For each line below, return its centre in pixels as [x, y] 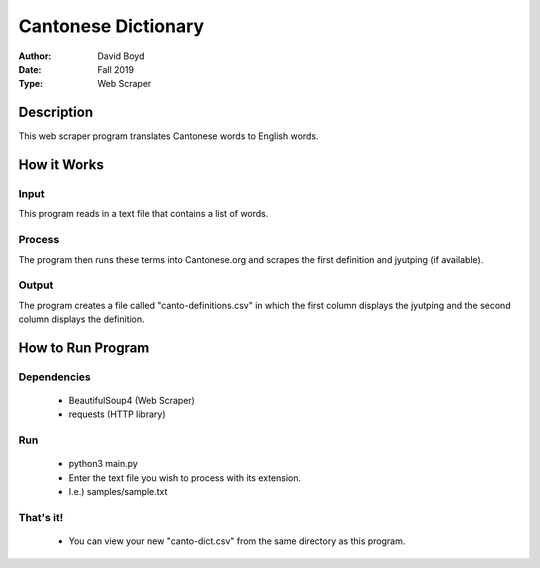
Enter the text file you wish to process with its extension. [185, 477]
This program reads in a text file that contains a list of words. [143, 214]
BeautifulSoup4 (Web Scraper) [131, 401]
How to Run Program [84, 347]
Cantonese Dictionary [111, 26]
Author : [35, 56]
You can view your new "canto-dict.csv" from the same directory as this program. [237, 541]
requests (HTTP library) [117, 414]
